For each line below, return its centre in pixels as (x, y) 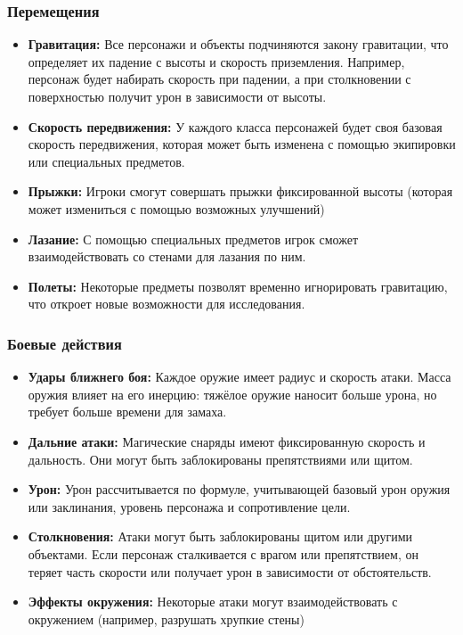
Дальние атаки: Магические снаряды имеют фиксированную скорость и (227, 441)
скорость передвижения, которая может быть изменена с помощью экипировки (242, 144)
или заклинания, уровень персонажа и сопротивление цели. (189, 506)
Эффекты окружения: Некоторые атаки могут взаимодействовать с (213, 602)
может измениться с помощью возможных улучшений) (176, 208)
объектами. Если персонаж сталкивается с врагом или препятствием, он (223, 553)
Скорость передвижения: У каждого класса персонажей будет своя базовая (235, 126)
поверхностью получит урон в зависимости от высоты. (177, 96)
